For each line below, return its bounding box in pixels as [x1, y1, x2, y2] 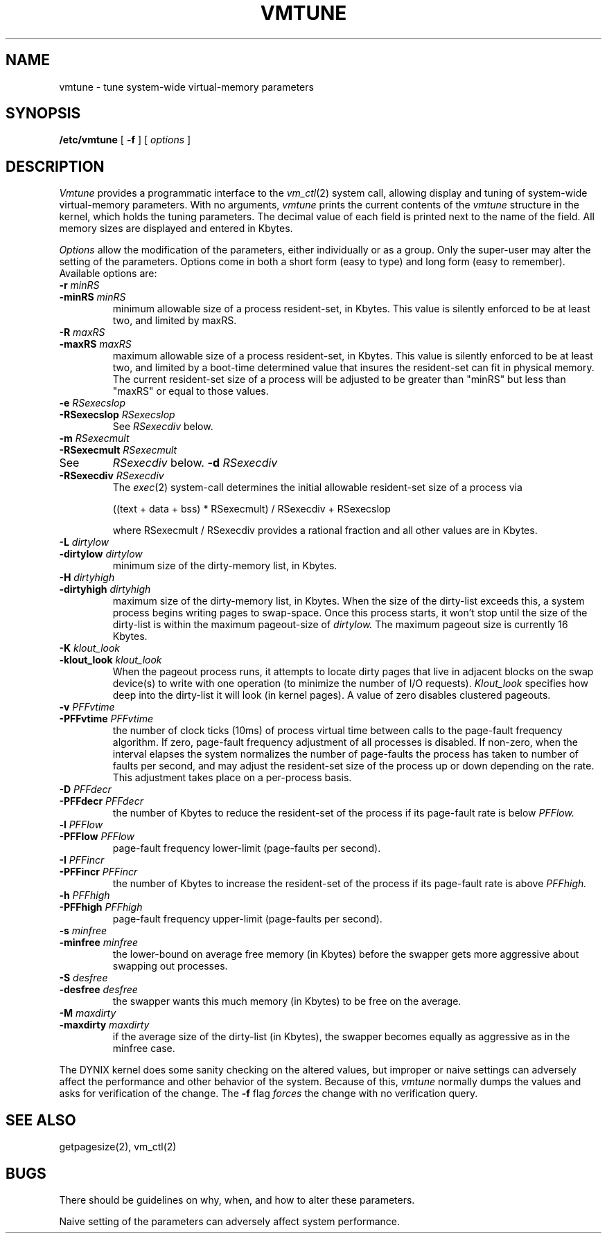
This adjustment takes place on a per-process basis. [112, 772, 352, 784]
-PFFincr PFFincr [59, 866, 138, 878]
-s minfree [59, 925, 107, 937]
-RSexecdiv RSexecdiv [59, 470, 164, 482]
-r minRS [59, 279, 100, 292]
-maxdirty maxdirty [59, 1019, 150, 1031]
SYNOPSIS [6, 105, 81, 123]
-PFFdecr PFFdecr [59, 795, 143, 808]
